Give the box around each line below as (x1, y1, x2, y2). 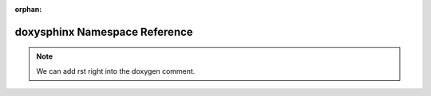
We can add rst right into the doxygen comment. (36, 66, 196, 75)
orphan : (14, 5, 42, 13)
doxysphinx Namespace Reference (14, 25, 193, 39)
